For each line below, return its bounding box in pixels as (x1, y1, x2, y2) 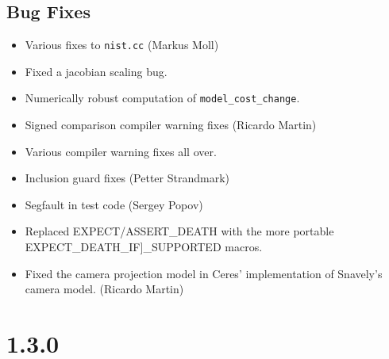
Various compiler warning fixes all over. (25, 143, 217, 159)
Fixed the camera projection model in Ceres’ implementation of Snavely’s (25, 265, 383, 281)
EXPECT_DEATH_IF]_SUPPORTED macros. (25, 239, 263, 255)
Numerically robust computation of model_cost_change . (25, 90, 300, 106)
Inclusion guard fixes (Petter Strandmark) (25, 170, 230, 186)
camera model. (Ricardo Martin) (25, 281, 184, 297)
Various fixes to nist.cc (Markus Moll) (25, 36, 219, 53)
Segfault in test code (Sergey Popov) (25, 196, 203, 212)
